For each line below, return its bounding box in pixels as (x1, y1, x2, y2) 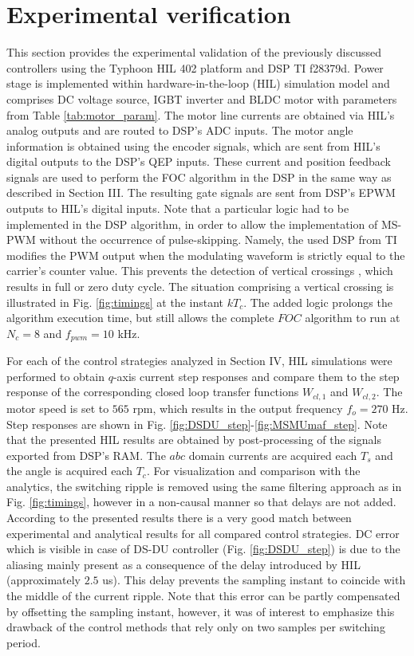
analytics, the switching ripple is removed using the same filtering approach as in (6, 477, 402, 494)
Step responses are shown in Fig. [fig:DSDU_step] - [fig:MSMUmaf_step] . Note (6, 415, 388, 432)
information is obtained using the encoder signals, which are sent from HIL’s (6, 137, 380, 154)
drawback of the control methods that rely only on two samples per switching (6, 619, 385, 635)
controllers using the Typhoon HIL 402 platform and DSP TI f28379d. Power (6, 59, 384, 76)
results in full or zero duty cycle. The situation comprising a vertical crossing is (6, 278, 394, 295)
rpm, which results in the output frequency (132, 399, 343, 416)
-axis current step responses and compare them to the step (112, 367, 400, 384)
